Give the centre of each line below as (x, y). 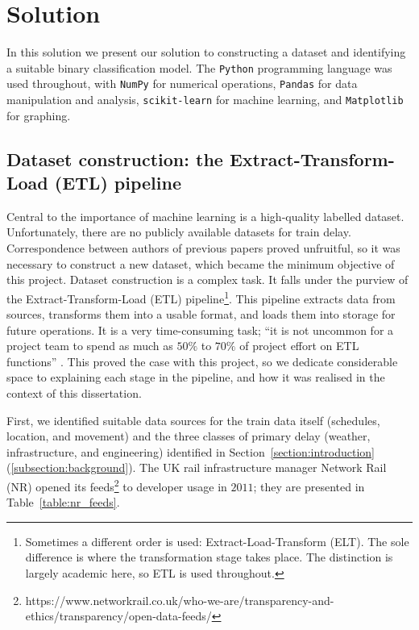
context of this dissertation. (74, 393)
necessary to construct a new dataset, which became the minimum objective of (201, 263)
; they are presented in (309, 486)
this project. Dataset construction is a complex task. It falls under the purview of (207, 280)
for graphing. (39, 115)
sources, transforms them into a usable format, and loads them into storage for (201, 314)
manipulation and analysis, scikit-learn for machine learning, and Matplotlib (205, 100)
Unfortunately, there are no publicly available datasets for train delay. (179, 232)
